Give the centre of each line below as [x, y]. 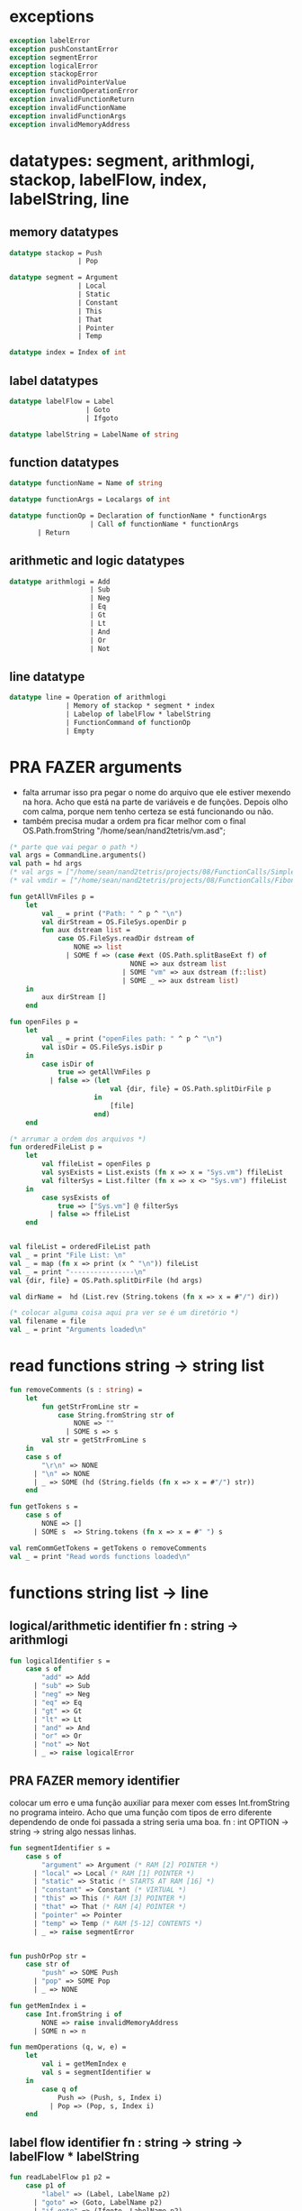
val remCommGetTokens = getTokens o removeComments [108, 1548]
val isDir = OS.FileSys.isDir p [102, 1047]
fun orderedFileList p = [56, 1147]
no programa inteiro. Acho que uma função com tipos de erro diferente [141, 1812]
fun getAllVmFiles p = [52, 896]
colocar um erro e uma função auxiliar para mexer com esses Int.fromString [150, 1803]
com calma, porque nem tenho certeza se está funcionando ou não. [148, 811]
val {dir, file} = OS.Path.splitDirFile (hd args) [106, 1280]
